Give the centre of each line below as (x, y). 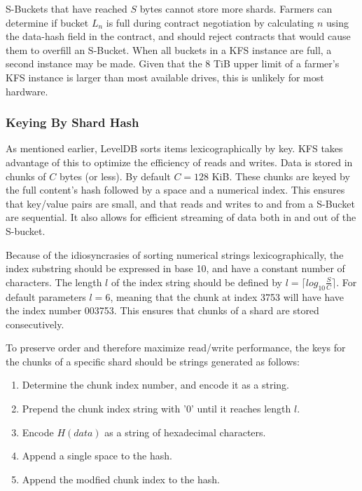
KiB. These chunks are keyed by (281, 176)
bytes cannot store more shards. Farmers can (236, 8)
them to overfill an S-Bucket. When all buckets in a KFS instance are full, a (169, 49)
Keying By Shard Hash (72, 122)
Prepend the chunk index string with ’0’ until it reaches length (156, 409)
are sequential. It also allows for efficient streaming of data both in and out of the (181, 217)
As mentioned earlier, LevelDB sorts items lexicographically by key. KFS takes (174, 148)
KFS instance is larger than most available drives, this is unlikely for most (165, 77)
